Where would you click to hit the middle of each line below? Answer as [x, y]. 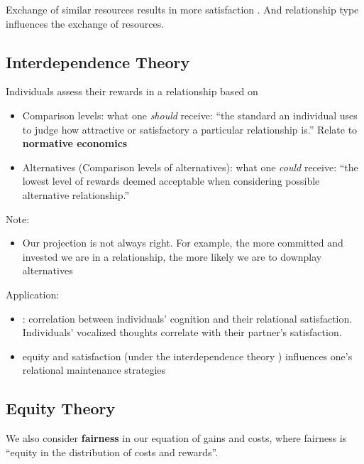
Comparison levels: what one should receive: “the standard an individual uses [190, 115]
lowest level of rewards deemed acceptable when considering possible [171, 181]
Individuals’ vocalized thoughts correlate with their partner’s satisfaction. [182, 332]
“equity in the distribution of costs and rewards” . [112, 452]
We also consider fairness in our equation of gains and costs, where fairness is [176, 438]
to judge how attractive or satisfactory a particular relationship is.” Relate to [190, 129]
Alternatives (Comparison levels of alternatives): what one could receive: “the [190, 167]
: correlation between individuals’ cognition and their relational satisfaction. [187, 318]
